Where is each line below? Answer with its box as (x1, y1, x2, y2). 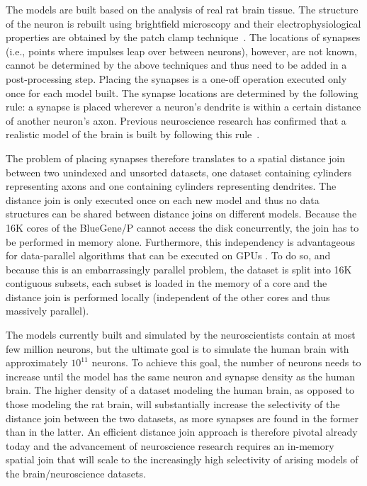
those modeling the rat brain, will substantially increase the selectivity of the (6, 397, 340, 412)
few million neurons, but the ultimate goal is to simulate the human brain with (6, 341, 349, 356)
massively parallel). (6, 303, 89, 318)
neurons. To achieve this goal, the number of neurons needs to (91, 355, 361, 370)
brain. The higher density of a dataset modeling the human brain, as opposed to (6, 383, 355, 397)
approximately (6, 355, 68, 370)
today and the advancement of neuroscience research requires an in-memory (6, 438, 334, 453)
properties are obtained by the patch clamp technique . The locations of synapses (6, 30, 361, 45)
